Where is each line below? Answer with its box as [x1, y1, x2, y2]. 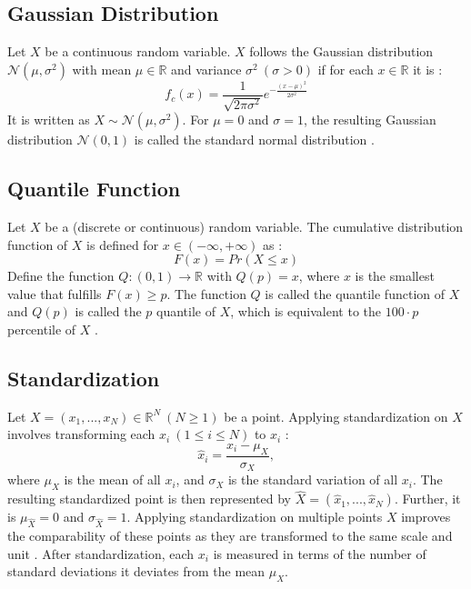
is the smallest [355, 266, 435, 285]
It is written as [7, 110, 90, 129]
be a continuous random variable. [45, 42, 231, 61]
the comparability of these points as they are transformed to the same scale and [7, 526, 453, 545]
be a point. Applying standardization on [224, 406, 448, 425]
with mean [72, 59, 132, 78]
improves [401, 507, 451, 526]
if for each [317, 59, 374, 78]
